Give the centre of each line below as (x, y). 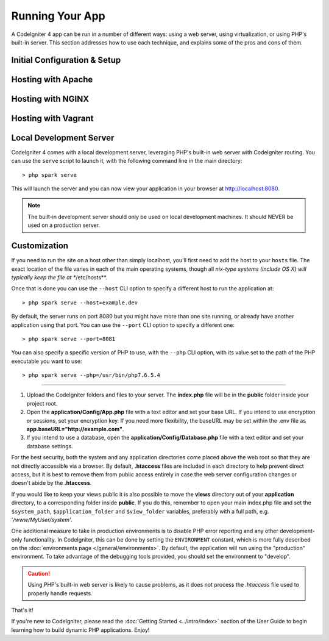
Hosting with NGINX (50, 98)
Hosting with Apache (52, 79)
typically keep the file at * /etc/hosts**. (59, 277)
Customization (40, 246)
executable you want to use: (47, 361)
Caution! (39, 573)
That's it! (22, 611)
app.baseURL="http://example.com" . (75, 429)
